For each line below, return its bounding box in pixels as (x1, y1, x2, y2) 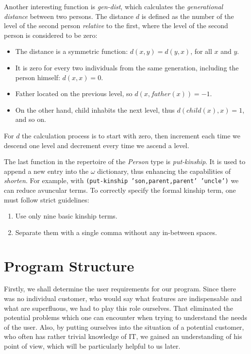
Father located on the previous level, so (15, 88, 133, 99)
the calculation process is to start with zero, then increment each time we (22, 130, 241, 140)
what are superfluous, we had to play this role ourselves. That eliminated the (4, 303, 233, 313)
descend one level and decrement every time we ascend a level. (4, 140, 189, 150)
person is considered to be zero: (4, 30, 98, 40)
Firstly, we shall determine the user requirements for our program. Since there (4, 284, 236, 294)
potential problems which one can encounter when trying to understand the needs (4, 312, 247, 322)
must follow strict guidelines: (4, 194, 89, 204)
